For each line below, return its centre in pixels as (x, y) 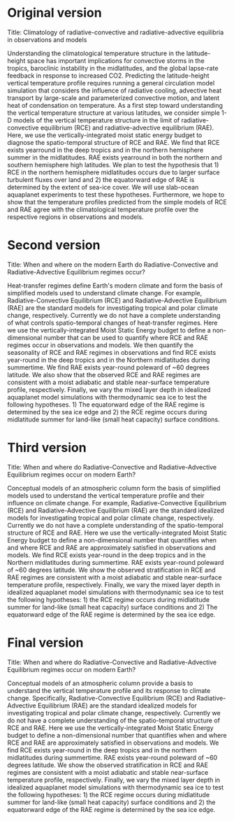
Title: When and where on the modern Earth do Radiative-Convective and (113, 265)
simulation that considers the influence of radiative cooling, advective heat (115, 90)
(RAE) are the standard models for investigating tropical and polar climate (113, 308)
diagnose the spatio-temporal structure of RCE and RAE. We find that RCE (114, 142)
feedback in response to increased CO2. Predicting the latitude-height (108, 76)
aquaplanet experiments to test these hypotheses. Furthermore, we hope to (116, 195)
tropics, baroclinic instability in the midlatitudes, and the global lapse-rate (113, 68)
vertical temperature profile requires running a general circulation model (111, 83)
